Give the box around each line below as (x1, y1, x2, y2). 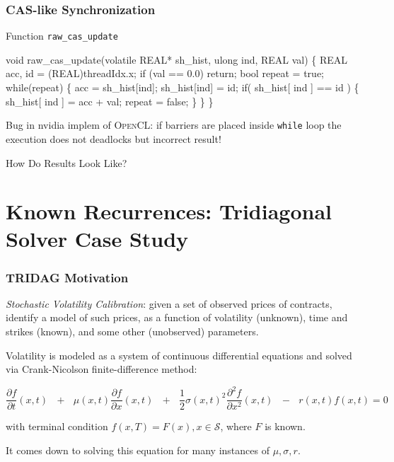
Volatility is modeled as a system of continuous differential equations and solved (6, 347, 352, 362)
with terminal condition (6, 419, 108, 434)
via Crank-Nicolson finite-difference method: (6, 362, 197, 376)
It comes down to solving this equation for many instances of (6, 443, 270, 457)
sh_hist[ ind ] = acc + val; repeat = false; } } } (6, 93, 214, 108)
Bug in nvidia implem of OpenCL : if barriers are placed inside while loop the (6, 117, 342, 132)
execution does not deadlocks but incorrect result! (6, 131, 221, 146)
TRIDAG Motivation (6, 268, 129, 286)
